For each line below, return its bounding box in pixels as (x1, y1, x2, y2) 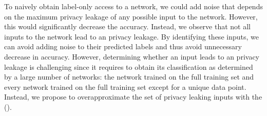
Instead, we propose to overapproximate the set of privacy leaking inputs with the (4, 91, 262, 102)
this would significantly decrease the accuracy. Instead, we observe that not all (4, 21, 251, 32)
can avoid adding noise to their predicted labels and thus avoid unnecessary (4, 41, 242, 52)
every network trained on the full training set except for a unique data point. (4, 81, 246, 92)
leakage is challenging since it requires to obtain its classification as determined (4, 61, 253, 72)
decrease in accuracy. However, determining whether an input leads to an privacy (4, 51, 259, 62)
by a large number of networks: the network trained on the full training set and (4, 71, 254, 82)
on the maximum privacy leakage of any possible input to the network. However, (4, 11, 258, 22)
